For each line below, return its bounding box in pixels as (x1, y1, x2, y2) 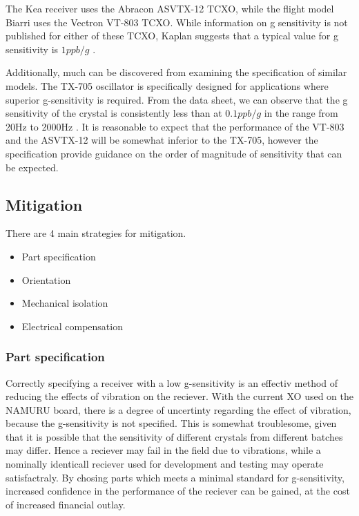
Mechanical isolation (21, 296, 108, 310)
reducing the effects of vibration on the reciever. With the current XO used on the (6, 389, 353, 403)
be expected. (6, 160, 59, 174)
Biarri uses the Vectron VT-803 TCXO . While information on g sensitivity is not (6, 15, 348, 29)
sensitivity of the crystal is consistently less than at (6, 106, 222, 120)
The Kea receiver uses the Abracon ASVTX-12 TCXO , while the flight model (6, 1, 334, 15)
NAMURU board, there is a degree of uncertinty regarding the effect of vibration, (6, 402, 351, 417)
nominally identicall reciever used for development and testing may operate (6, 457, 324, 471)
